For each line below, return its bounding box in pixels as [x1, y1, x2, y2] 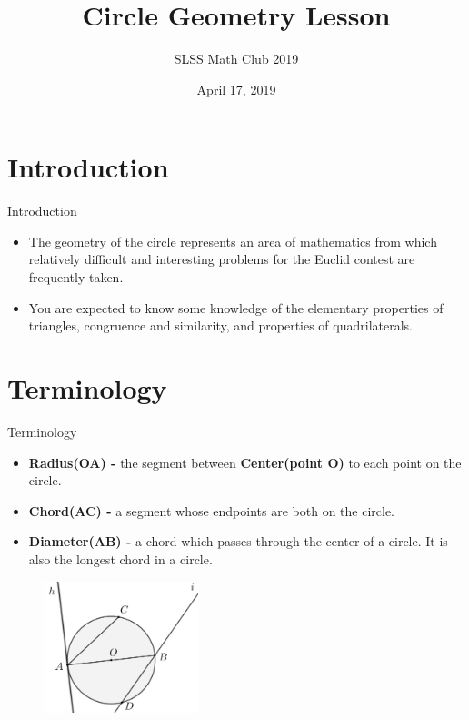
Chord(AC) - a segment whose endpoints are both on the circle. [28, 501, 394, 520]
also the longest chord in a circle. [28, 549, 213, 568]
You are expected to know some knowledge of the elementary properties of [28, 298, 444, 317]
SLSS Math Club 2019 [174, 49, 299, 68]
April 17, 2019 [196, 79, 276, 98]
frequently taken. [28, 268, 124, 287]
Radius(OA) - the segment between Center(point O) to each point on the [28, 452, 462, 472]
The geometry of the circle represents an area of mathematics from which [28, 231, 437, 250]
